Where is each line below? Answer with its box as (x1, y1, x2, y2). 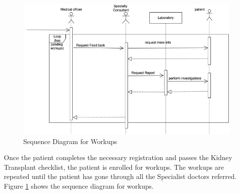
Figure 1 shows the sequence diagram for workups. (4, 180, 154, 191)
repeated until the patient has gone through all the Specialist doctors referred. (4, 171, 237, 181)
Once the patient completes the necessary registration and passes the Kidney (4, 152, 232, 162)
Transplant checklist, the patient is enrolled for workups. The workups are (4, 162, 224, 172)
